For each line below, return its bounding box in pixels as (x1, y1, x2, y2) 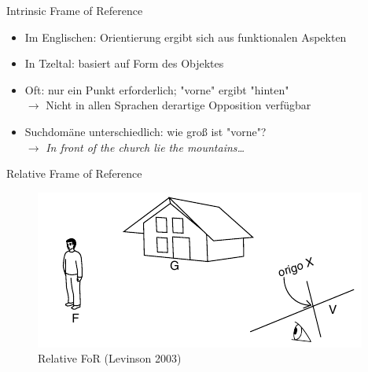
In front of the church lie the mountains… (46, 138, 245, 155)
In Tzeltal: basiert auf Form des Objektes (24, 55, 224, 72)
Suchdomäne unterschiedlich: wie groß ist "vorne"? (24, 123, 267, 139)
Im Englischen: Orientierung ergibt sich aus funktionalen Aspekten (24, 28, 347, 45)
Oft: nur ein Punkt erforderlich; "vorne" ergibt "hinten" (24, 81, 289, 98)
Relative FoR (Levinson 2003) (38, 350, 182, 366)
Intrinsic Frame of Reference (6, 2, 143, 18)
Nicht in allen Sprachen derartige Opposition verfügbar (46, 97, 311, 113)
